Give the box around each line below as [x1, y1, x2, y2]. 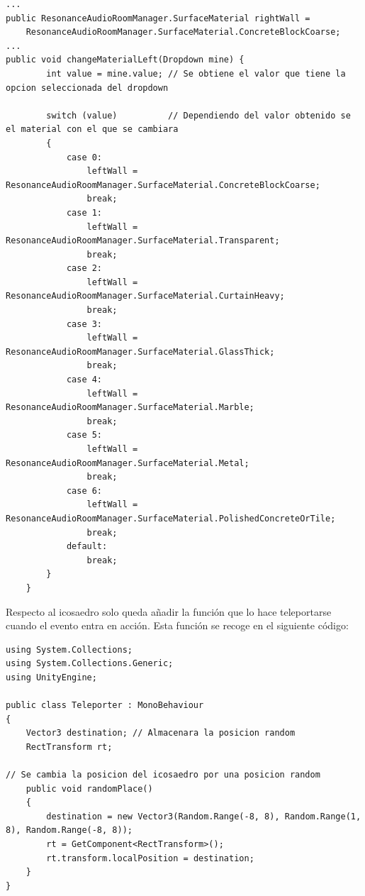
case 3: [66, 319, 103, 329]
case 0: [66, 152, 103, 162]
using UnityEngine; [6, 672, 97, 682]
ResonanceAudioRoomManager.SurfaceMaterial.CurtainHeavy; [6, 291, 285, 302]
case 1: [66, 207, 103, 218]
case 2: [66, 263, 103, 274]
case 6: [66, 485, 103, 496]
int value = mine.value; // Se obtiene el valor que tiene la [46, 68, 346, 79]
